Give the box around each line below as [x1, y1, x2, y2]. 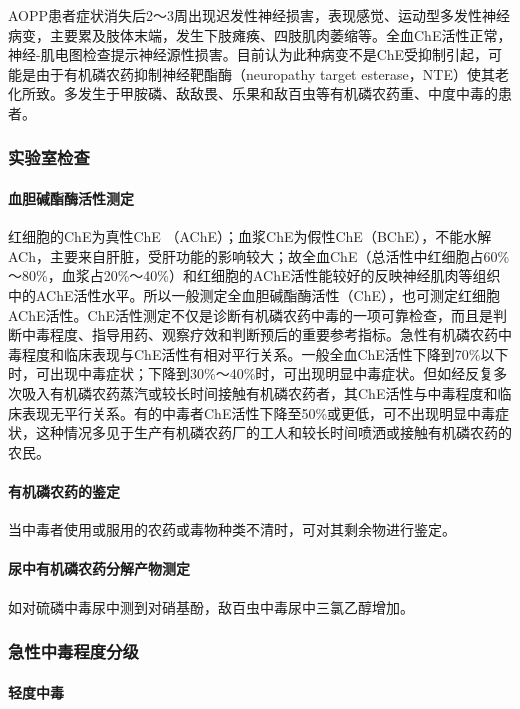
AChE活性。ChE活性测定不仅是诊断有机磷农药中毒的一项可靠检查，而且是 [8, 304, 493, 325]
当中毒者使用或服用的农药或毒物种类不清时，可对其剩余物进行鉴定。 [8, 519, 456, 540]
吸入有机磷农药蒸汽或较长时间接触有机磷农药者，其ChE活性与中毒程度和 [21, 382, 498, 403]
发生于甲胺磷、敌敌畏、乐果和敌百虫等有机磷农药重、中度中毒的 [77, 83, 498, 104]
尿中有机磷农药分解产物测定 [8, 558, 190, 579]
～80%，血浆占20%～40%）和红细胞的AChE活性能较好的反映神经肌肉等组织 [8, 265, 501, 286]
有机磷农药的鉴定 [8, 480, 120, 501]
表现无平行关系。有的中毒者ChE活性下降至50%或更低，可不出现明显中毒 [21, 402, 496, 423]
